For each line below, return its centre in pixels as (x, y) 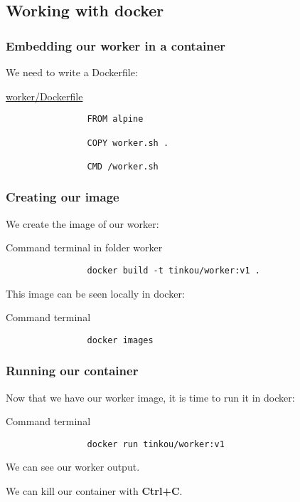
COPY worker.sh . (128, 143)
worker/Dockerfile (44, 96)
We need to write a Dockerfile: (72, 72)
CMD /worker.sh (123, 166)
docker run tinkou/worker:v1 (156, 444)
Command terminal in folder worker (84, 247)
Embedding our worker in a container (116, 45)
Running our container (72, 371)
